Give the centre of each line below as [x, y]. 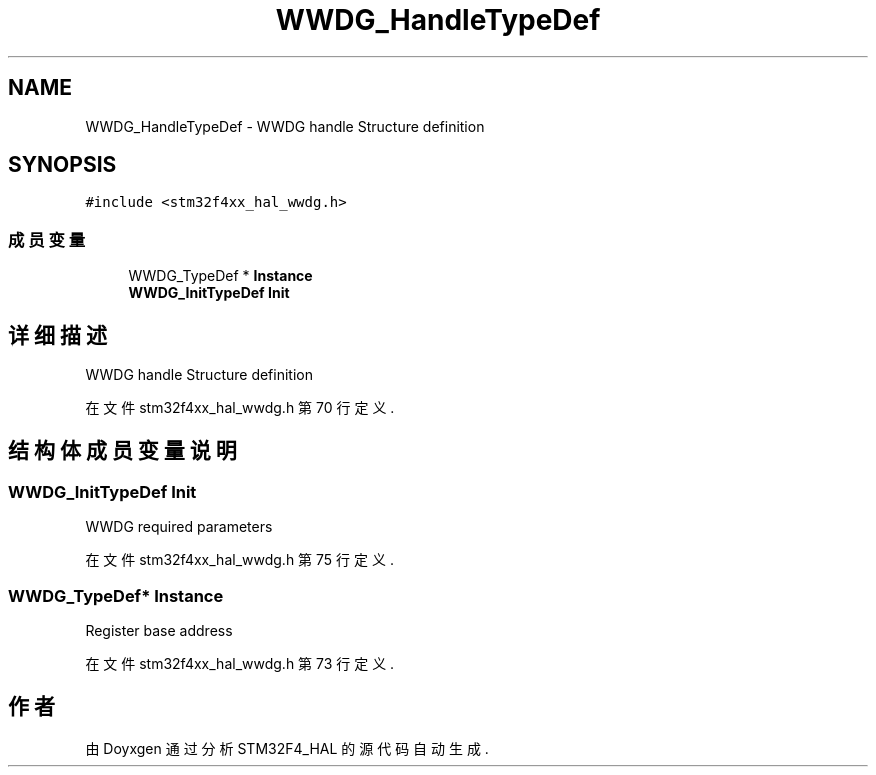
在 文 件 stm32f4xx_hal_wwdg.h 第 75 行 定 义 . [239, 560]
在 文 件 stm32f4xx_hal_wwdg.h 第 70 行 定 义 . [240, 408]
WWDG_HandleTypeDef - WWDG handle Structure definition [285, 126]
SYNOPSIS [62, 165]
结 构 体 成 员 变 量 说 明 [122, 451]
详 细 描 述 [57, 335]
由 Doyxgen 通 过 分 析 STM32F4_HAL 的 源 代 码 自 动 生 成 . [287, 748]
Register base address [159, 630]
